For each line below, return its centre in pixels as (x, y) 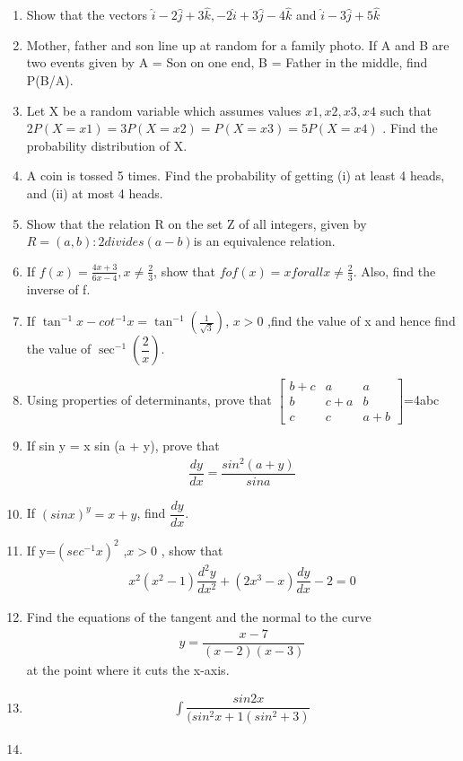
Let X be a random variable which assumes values (164, 110)
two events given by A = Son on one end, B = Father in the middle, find (227, 62)
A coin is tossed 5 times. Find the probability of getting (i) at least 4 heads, (236, 175)
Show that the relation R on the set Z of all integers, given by (197, 223)
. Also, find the (394, 271)
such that (406, 110)
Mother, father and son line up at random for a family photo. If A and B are (238, 44)
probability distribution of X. (107, 145)
